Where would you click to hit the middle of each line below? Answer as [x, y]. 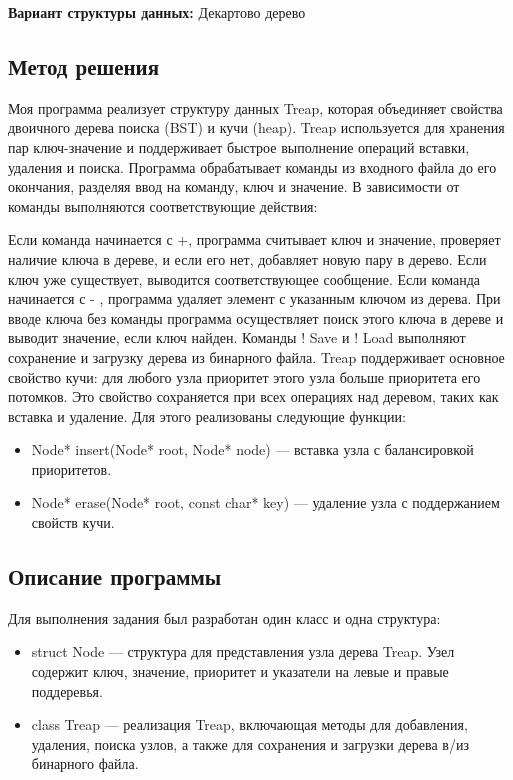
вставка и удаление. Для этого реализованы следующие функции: [207, 415]
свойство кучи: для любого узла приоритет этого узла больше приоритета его [244, 376]
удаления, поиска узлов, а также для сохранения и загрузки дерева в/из [250, 743]
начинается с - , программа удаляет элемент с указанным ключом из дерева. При [254, 298]
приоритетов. [71, 468]
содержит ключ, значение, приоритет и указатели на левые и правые [240, 671]
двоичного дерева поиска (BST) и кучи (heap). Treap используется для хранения [256, 127]
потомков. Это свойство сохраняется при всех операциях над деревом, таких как [253, 396]
